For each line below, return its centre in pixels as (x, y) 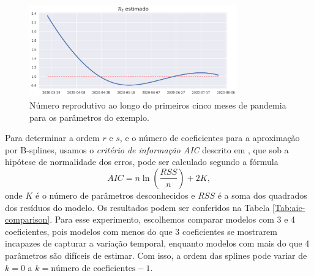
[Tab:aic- (289, 207)
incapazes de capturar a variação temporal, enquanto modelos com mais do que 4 (157, 243)
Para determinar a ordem (52, 138)
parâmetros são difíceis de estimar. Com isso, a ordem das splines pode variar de (156, 255)
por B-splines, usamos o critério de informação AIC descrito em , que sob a (147, 149)
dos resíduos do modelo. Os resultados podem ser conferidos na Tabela (137, 207)
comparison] (28, 219)
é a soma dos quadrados (262, 195)
